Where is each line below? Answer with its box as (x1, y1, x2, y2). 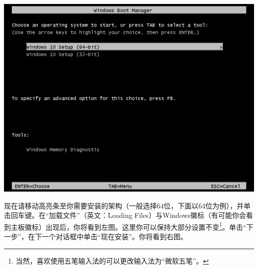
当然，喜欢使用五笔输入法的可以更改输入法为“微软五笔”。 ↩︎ (15, 255, 209, 266)
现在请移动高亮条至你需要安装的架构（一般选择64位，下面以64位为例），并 (4, 200, 244, 210)
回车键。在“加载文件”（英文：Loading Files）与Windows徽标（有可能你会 (10, 210, 246, 220)
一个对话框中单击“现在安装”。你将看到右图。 (42, 231, 188, 242)
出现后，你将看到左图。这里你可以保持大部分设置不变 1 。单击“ (45, 220, 247, 232)
